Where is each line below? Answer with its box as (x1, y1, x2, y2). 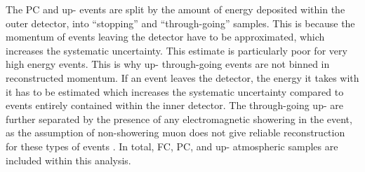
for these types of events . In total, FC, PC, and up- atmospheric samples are (6, 138, 338, 153)
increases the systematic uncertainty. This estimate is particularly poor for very (6, 43, 347, 57)
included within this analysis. (6, 152, 131, 167)
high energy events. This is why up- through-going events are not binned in (6, 57, 330, 71)
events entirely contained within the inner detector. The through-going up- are (6, 98, 343, 113)
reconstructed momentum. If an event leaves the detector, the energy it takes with (6, 70, 359, 85)
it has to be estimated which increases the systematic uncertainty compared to (6, 84, 344, 99)
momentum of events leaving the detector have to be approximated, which (6, 29, 325, 44)
